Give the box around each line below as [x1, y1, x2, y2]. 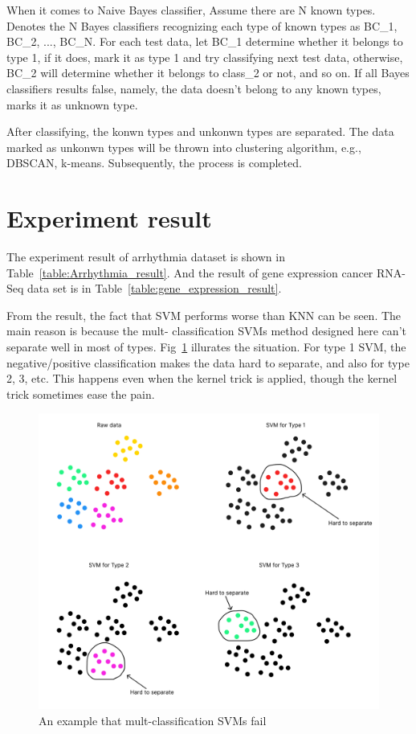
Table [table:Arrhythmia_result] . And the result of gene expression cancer [6, 264, 373, 281]
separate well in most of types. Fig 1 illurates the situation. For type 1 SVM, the [6, 338, 406, 355]
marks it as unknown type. [6, 96, 138, 113]
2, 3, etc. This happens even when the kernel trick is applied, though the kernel [6, 370, 398, 387]
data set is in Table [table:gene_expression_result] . [27, 280, 282, 297]
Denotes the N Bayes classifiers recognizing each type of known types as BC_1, [6, 17, 398, 34]
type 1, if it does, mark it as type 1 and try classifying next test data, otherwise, [6, 48, 403, 65]
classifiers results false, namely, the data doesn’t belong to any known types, [6, 80, 381, 96]
